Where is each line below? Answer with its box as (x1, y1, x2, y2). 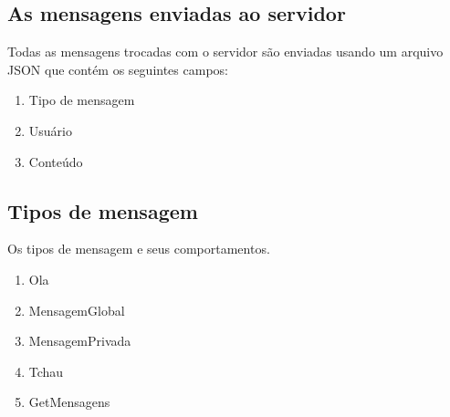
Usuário (28, 120, 72, 140)
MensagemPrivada (28, 331, 131, 350)
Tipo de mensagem (28, 90, 135, 109)
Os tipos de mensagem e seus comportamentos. (7, 239, 270, 258)
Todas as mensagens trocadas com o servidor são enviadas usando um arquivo (7, 42, 444, 61)
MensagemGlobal (28, 300, 125, 319)
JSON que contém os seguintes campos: (7, 59, 228, 78)
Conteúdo (28, 151, 83, 171)
